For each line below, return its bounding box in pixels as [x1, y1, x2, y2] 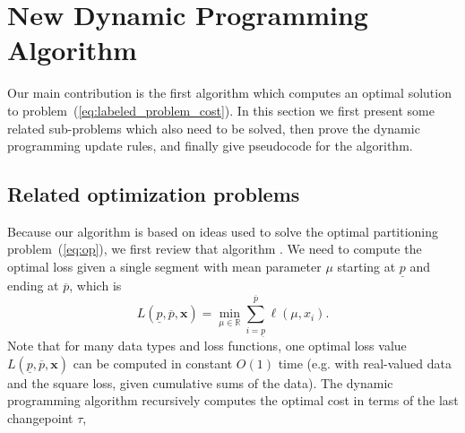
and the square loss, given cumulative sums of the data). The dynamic [7, 373, 393, 392]
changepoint [7, 408, 73, 427]
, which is [69, 276, 122, 295]
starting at [337, 257, 396, 276]
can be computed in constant [73, 353, 233, 372]
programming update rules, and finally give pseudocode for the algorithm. [7, 136, 413, 155]
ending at [7, 276, 59, 295]
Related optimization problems [7, 180, 300, 208]
